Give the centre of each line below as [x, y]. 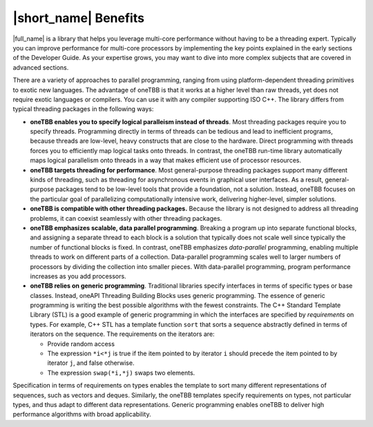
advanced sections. [41, 67]
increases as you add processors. [78, 276]
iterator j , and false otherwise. [91, 363]
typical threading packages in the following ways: [83, 109]
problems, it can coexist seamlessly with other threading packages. [126, 218]
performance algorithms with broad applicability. [82, 415]
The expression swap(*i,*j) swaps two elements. [121, 373]
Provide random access [81, 344]
